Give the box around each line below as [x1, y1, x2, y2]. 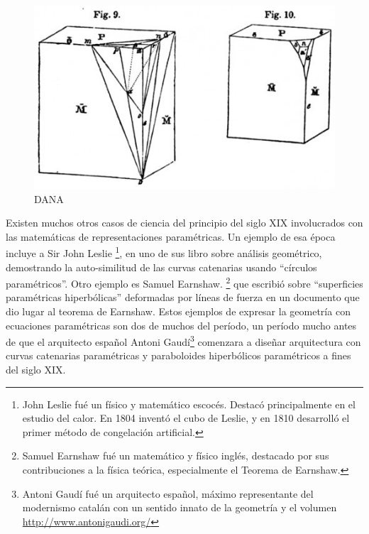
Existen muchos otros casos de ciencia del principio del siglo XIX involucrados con [6, 215, 363, 230]
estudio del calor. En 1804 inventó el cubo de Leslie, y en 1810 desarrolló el [22, 410, 350, 425]
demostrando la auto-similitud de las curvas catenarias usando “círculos [6, 259, 317, 274]
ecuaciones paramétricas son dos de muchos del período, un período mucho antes [6, 317, 357, 332]
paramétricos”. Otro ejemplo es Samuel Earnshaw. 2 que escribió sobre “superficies [6, 274, 363, 290]
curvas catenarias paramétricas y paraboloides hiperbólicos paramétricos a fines [6, 348, 351, 363]
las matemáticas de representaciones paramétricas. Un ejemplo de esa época [6, 229, 336, 244]
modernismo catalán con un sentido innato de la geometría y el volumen [22, 500, 337, 515]
